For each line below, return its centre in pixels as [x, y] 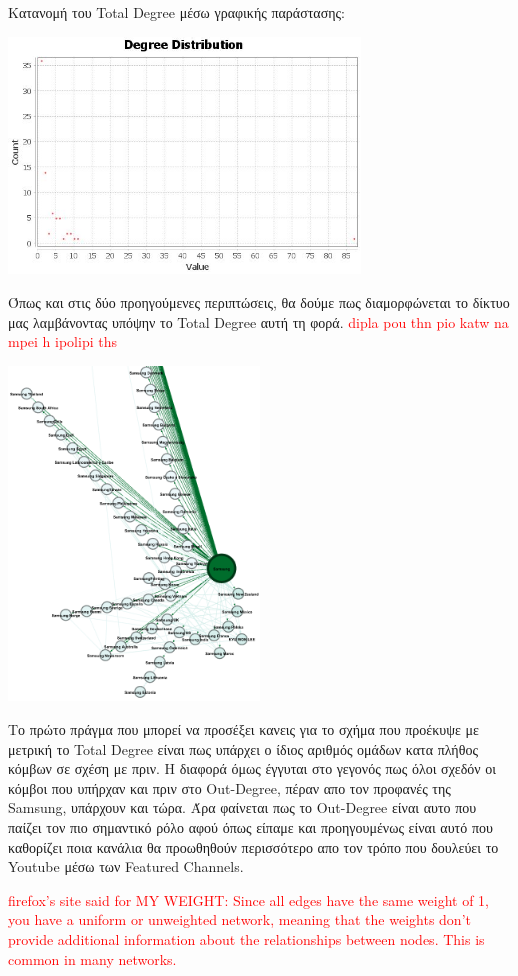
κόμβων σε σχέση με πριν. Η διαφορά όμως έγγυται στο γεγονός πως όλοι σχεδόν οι [252, 768]
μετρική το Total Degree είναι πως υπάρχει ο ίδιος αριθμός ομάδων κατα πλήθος [243, 748]
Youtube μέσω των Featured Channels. [126, 866]
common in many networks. [92, 958]
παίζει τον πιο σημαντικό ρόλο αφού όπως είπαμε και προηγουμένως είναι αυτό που [250, 827]
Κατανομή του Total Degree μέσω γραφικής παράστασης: [176, 12]
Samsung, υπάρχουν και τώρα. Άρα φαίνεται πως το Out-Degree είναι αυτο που [242, 807]
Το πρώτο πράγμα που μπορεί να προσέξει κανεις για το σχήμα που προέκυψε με [243, 729]
